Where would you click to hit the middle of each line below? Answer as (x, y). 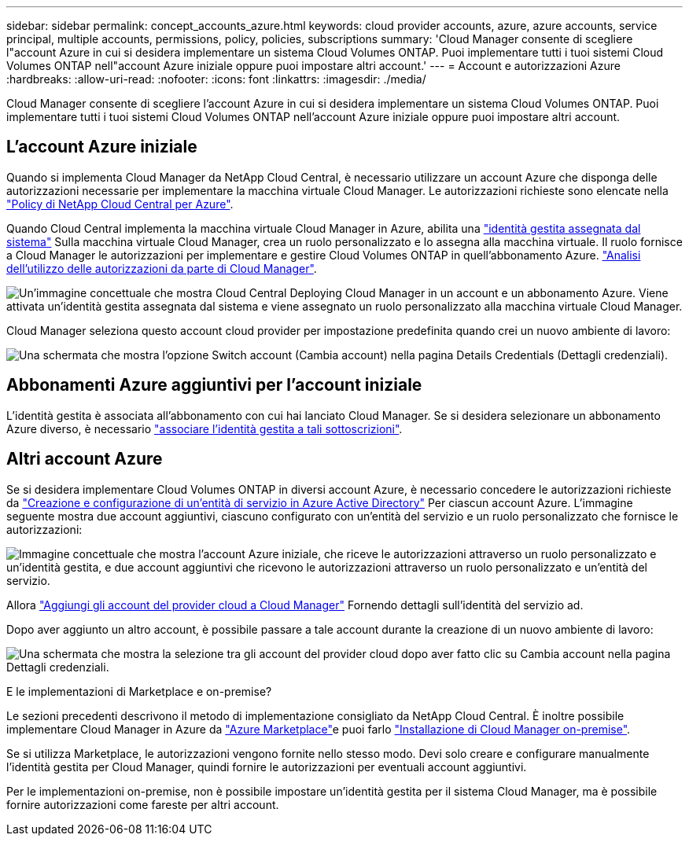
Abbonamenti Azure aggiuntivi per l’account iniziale (214, 385)
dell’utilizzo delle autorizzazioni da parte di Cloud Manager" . (162, 268)
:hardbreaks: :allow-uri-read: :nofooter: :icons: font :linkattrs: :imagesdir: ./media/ (216, 79)
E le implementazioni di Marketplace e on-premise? (139, 691)
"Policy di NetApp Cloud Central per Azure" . (120, 204)
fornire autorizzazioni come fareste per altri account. (143, 804)
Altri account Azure (85, 459)
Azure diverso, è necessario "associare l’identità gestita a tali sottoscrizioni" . (204, 428)
